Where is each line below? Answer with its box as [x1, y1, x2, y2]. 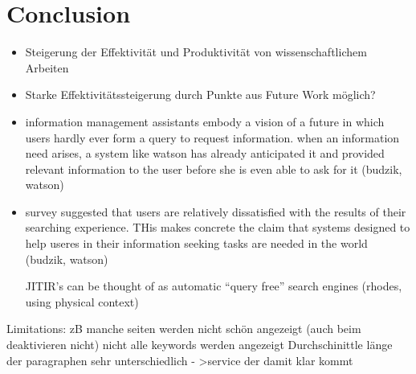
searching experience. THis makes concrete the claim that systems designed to [25, 219, 410, 236]
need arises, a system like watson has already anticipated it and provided [25, 145, 385, 162]
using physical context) [25, 293, 139, 310]
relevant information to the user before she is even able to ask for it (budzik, [25, 160, 402, 177]
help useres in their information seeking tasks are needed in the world [25, 235, 368, 252]
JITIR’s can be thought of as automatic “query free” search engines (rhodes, [25, 277, 402, 294]
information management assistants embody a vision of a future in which [25, 113, 385, 129]
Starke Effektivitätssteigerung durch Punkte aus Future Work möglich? [25, 86, 376, 103]
